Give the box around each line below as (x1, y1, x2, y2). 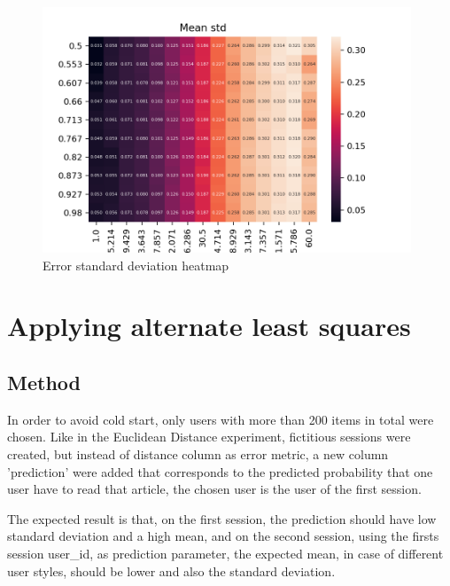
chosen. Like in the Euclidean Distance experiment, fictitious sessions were (7, 427, 411, 446)
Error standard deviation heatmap (43, 255, 229, 274)
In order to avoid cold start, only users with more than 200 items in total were (7, 410, 434, 428)
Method (7, 368, 81, 395)
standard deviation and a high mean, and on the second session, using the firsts (7, 527, 439, 545)
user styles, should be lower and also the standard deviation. (7, 561, 336, 580)
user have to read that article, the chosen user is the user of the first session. (7, 480, 422, 498)
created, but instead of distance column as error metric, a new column (7, 444, 389, 463)
